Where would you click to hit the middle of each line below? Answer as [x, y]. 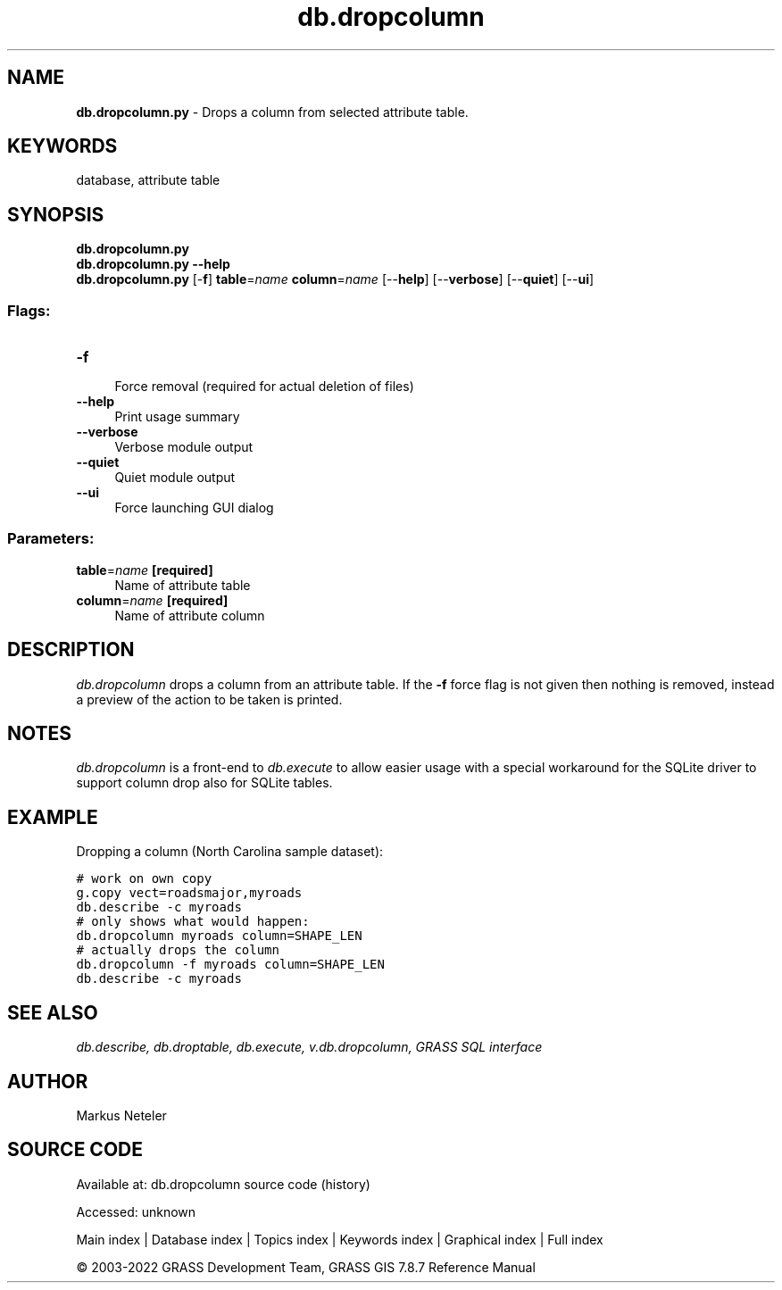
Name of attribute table [183, 585]
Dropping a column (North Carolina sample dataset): [230, 852]
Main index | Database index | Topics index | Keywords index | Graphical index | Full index [340, 1239]
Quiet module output [175, 478]
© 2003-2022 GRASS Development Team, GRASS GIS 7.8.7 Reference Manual [306, 1267]
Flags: [29, 310]
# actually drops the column [178, 950]
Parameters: [51, 539]
